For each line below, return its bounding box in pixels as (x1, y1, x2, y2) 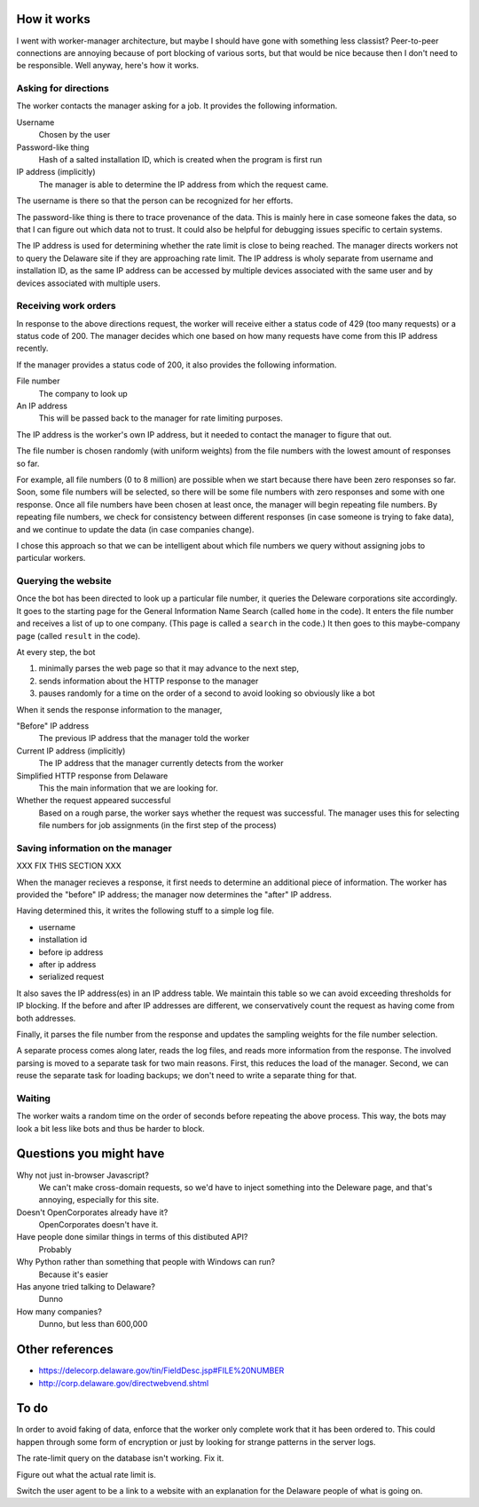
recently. (16, 343, 49, 354)
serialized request (38, 972, 105, 982)
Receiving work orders (16, 300, 116, 312)
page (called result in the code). (16, 630, 141, 641)
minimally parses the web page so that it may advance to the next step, (38, 663, 299, 674)
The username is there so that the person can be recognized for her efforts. (16, 195, 294, 206)
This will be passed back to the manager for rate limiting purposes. (38, 413, 283, 423)
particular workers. (16, 553, 86, 564)
